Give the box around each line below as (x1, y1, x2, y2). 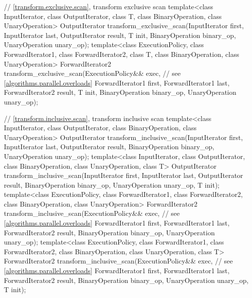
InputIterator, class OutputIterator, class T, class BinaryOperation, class (4, 11, 222, 21)
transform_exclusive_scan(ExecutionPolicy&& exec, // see (4, 68, 181, 78)
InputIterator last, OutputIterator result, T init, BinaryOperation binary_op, (4, 30, 236, 40)
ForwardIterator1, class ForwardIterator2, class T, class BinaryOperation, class (4, 49, 239, 59)
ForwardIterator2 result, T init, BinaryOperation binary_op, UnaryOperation (4, 87, 236, 97)
